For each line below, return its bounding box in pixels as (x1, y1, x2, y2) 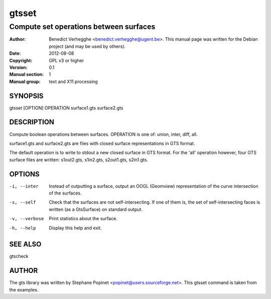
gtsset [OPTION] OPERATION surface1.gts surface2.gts (9, 105, 123, 111)
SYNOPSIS (9, 91, 44, 100)
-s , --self (9, 200, 36, 206)
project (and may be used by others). (49, 43, 125, 49)
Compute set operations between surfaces (9, 22, 156, 31)
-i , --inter (9, 183, 39, 189)
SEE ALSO (9, 240, 42, 249)
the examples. (9, 286, 39, 292)
